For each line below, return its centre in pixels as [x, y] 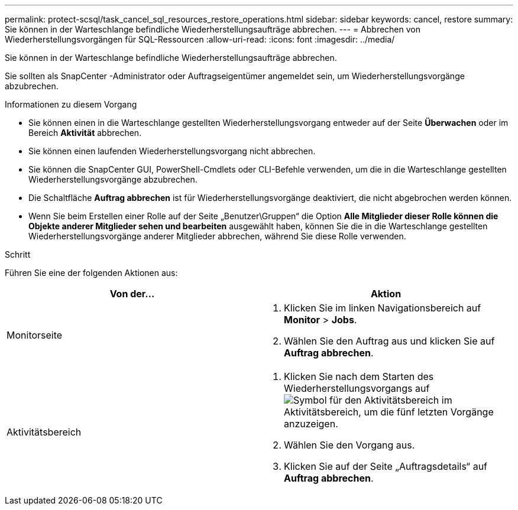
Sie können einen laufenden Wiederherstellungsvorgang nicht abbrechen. [172, 151]
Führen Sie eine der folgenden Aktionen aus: [91, 273]
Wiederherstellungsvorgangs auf [357, 388]
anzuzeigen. [311, 424]
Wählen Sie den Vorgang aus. [349, 445]
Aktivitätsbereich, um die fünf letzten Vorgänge [389, 412]
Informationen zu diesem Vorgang [71, 104]
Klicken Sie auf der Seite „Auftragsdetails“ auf [386, 466]
